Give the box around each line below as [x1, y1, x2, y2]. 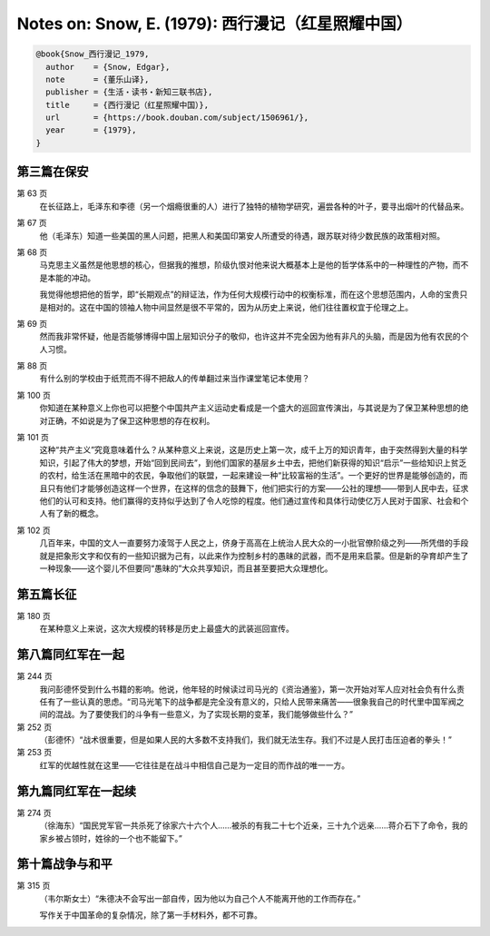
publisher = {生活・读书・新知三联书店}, [45, 87, 213, 97]
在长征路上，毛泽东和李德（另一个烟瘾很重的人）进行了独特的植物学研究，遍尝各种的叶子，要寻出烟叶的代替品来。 [39, 201, 469, 212]
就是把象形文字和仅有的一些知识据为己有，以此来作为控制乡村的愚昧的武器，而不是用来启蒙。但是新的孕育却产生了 [39, 550, 469, 561]
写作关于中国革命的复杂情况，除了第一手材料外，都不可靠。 [39, 910, 262, 921]
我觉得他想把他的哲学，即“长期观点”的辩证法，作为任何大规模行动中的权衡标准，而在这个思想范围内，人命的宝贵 [39, 289, 460, 300]
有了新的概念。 [46, 508, 103, 519]
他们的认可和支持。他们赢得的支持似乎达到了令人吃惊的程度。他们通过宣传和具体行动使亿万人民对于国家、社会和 [39, 495, 461, 506]
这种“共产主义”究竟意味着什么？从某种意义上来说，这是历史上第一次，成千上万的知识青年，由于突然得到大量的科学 [39, 445, 468, 456]
